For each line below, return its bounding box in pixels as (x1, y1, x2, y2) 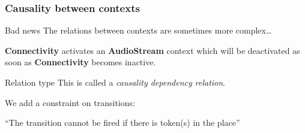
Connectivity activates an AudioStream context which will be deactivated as (5, 44, 300, 56)
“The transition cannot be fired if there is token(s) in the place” (5, 116, 240, 129)
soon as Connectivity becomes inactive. (5, 56, 156, 68)
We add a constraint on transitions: (5, 96, 135, 108)
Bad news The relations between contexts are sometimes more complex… (5, 24, 272, 37)
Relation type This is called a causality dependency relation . (5, 76, 226, 88)
